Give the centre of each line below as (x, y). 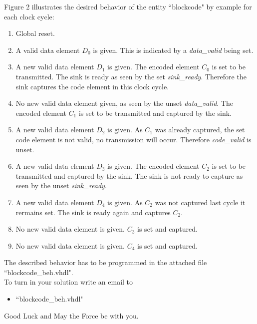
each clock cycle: (29, 16)
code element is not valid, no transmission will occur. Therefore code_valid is (133, 139)
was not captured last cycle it (200, 202)
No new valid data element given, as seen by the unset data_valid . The (124, 103)
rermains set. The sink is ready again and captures (93, 212)
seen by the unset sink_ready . (61, 185)
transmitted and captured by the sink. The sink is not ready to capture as (129, 175)
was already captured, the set (200, 130)
